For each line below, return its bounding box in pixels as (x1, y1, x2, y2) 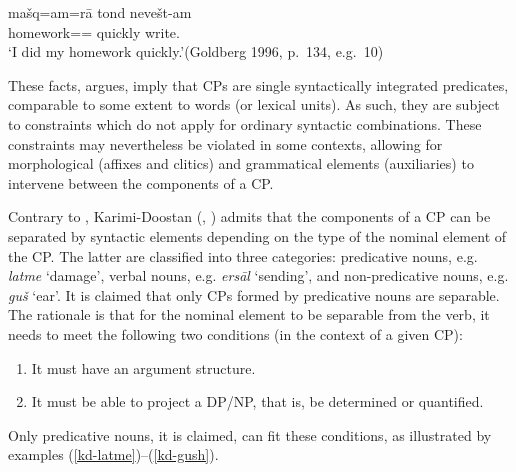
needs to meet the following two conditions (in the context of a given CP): (8, 323, 463, 344)
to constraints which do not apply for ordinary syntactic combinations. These (8, 113, 482, 134)
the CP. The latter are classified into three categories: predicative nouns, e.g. (8, 245, 478, 266)
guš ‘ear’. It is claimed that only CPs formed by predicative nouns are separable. (8, 284, 500, 305)
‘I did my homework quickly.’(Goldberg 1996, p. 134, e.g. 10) (8, 41, 384, 62)
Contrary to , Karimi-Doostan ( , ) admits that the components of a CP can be (8, 206, 491, 227)
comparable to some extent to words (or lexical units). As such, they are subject (8, 94, 500, 115)
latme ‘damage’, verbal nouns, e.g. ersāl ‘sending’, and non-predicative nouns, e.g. (8, 265, 509, 286)
